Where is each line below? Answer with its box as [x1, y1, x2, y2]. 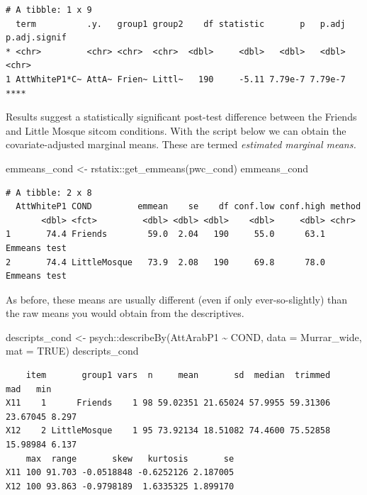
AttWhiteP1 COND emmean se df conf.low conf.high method [16, 201, 361, 212]
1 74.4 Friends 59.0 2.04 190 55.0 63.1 [6, 229, 326, 240]
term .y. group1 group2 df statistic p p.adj [16, 18, 346, 29]
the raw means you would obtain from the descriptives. [6, 306, 244, 321]
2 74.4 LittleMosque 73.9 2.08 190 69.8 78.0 [6, 257, 326, 267]
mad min [6, 384, 52, 394]
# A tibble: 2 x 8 [6, 187, 92, 198]
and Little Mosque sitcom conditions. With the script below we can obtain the [6, 123, 346, 138]
